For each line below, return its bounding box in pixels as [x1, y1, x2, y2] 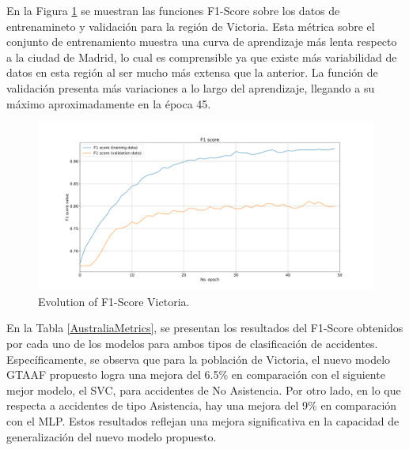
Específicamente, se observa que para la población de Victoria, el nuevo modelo [6, 350, 391, 367]
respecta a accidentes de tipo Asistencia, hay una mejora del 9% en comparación [6, 397, 397, 414]
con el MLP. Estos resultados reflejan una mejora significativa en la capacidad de [6, 412, 400, 429]
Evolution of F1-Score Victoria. [38, 293, 190, 309]
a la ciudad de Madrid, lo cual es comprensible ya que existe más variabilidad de [6, 48, 397, 65]
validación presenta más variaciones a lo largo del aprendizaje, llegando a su [6, 79, 375, 96]
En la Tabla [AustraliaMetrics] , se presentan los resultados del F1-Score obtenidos [6, 320, 403, 336]
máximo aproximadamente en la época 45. [6, 95, 211, 112]
